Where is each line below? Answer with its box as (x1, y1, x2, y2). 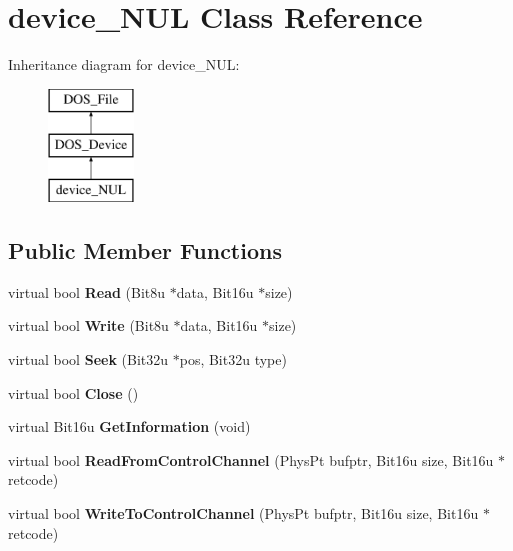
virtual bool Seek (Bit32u (8, 349, 169, 370)
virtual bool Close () (8, 382, 139, 403)
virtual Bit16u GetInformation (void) (8, 416, 251, 437)
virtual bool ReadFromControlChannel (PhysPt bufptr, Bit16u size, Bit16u (8, 449, 494, 470)
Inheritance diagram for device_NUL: (8, 54, 240, 75)
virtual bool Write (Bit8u (8, 315, 169, 336)
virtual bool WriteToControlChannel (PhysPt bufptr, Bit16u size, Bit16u (8, 503, 479, 524)
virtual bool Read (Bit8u (8, 281, 166, 302)
